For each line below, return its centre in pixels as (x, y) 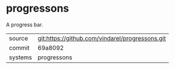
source (18, 38)
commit (19, 47)
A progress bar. (25, 25)
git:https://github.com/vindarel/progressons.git (102, 38)
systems (20, 57)
